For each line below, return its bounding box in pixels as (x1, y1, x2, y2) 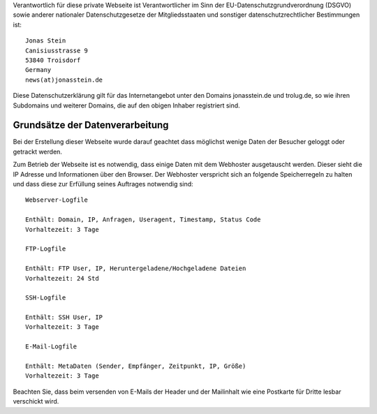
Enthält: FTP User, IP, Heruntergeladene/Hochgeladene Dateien (25, 265, 246, 272)
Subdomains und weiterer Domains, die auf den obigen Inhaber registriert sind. (13, 101, 240, 110)
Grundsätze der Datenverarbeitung (13, 119, 169, 131)
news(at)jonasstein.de (25, 75, 103, 84)
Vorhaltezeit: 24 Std (25, 274, 99, 282)
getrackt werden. (13, 147, 63, 156)
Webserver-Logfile (25, 196, 89, 204)
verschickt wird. (13, 397, 59, 406)
